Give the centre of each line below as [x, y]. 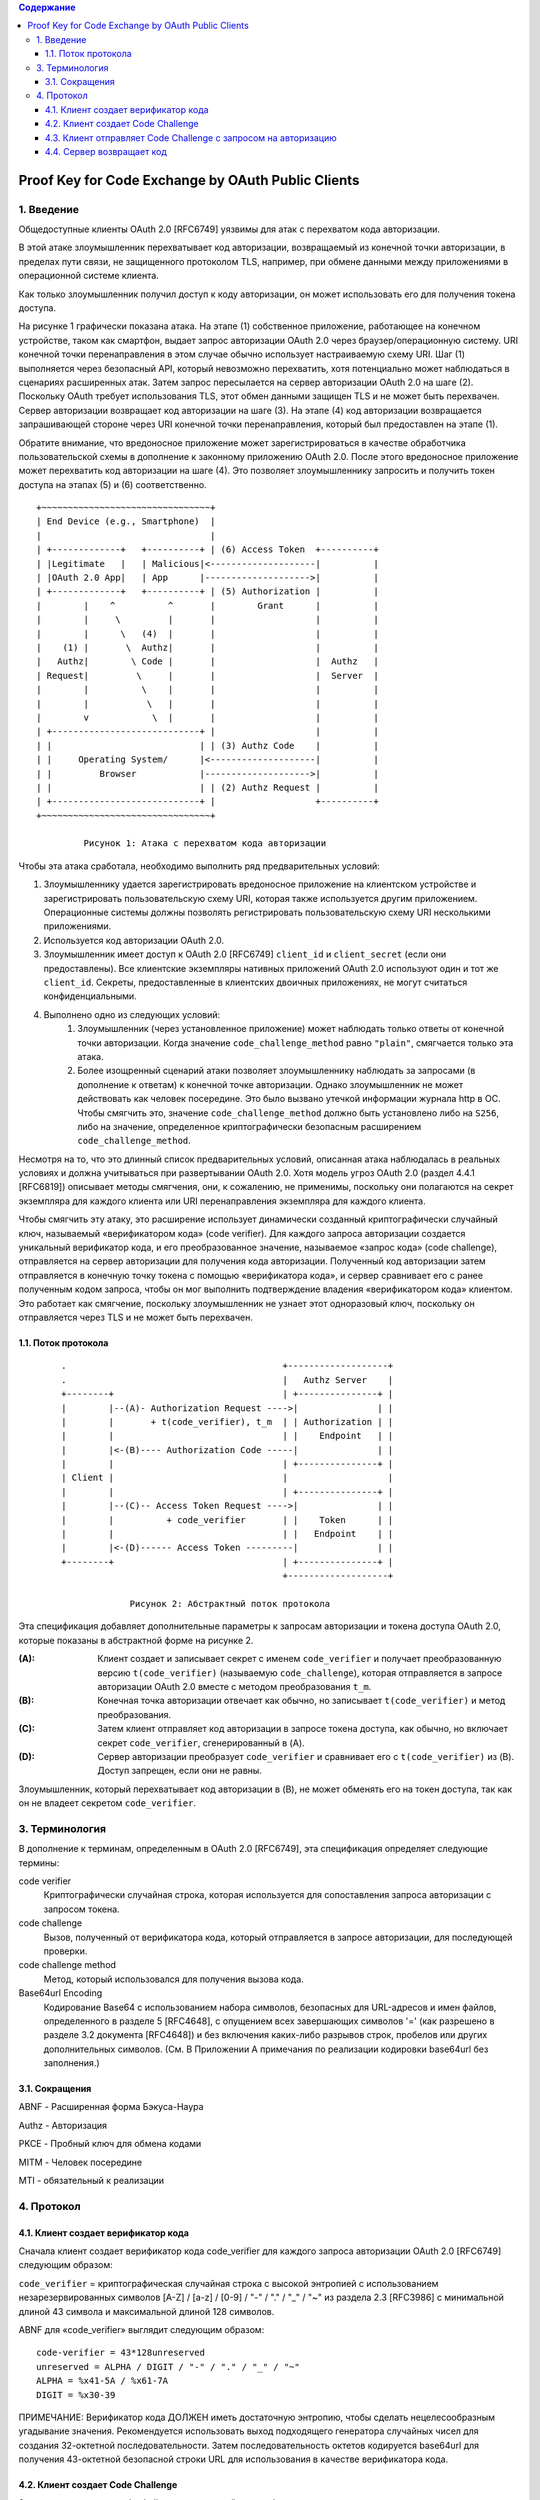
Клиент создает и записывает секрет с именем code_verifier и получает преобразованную [299, 1659]
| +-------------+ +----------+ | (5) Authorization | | [207, 591]
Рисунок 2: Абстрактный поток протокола [229, 1603]
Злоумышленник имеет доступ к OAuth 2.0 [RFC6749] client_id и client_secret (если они [245, 954]
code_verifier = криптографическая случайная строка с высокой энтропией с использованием [228, 2283]
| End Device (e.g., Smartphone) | [126, 521]
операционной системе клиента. [88, 276]
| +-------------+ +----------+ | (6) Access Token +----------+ [207, 549]
